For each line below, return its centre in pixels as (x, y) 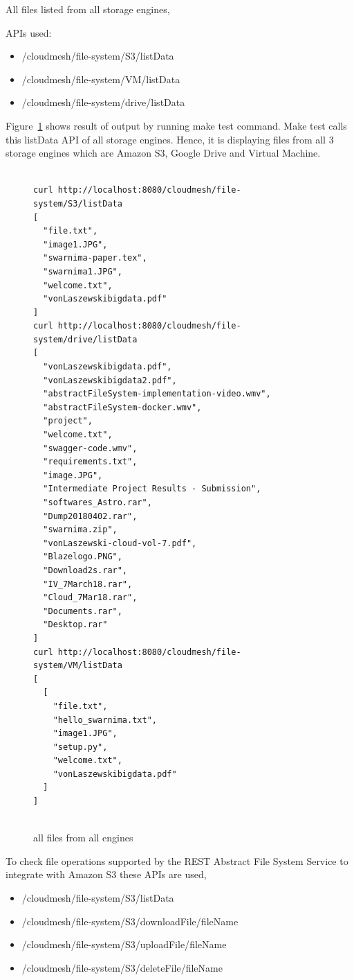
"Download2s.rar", (85, 570)
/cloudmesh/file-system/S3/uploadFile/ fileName (124, 944)
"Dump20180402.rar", (90, 516)
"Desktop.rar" (75, 625)
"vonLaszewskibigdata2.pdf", (110, 380)
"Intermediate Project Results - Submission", (152, 489)
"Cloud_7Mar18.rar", (90, 598)
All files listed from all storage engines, (88, 9)
